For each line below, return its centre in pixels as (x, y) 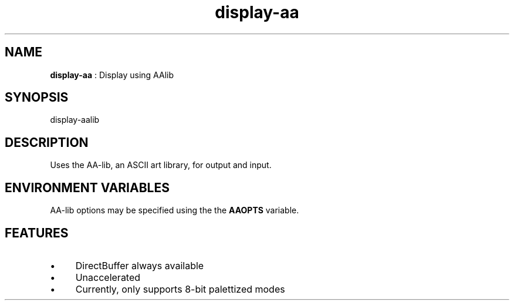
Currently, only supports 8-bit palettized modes (180, 289)
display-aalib (75, 120)
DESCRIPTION (47, 142)
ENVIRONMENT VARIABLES (87, 187)
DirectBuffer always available (140, 265)
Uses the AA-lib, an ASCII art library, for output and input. (161, 165)
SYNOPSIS (37, 98)
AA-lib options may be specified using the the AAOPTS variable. (175, 210)
